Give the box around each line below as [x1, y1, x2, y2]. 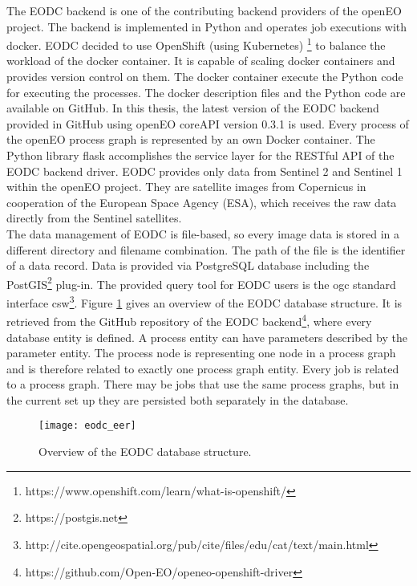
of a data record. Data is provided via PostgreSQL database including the [6, 257, 370, 274]
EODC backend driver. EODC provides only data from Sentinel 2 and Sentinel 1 [6, 162, 403, 179]
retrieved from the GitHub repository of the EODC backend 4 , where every [6, 311, 372, 329]
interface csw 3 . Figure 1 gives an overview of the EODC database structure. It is [6, 292, 403, 311]
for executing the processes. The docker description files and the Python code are [6, 83, 406, 100]
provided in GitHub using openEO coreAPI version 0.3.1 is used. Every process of [6, 115, 409, 132]
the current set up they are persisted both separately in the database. [6, 391, 349, 408]
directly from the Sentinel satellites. [6, 210, 182, 226]
